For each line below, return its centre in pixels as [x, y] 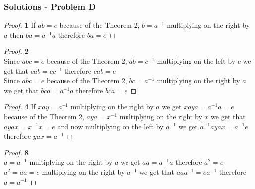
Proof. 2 [16, 51]
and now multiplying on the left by [110, 126]
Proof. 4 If [20, 107]
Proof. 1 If [20, 25]
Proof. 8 [16, 152]
